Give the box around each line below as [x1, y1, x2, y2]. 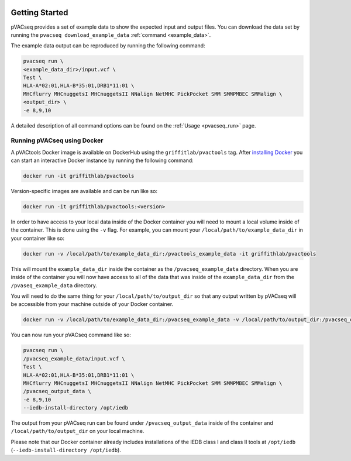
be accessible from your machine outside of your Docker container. [11, 301, 174, 308]
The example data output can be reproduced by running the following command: [11, 42, 205, 49]
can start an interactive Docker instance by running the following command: [11, 157, 194, 164]
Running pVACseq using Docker [11, 136, 104, 145]
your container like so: [11, 235, 64, 242]
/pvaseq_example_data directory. [11, 281, 98, 289]
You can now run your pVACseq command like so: [11, 331, 131, 339]
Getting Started [11, 8, 68, 18]
